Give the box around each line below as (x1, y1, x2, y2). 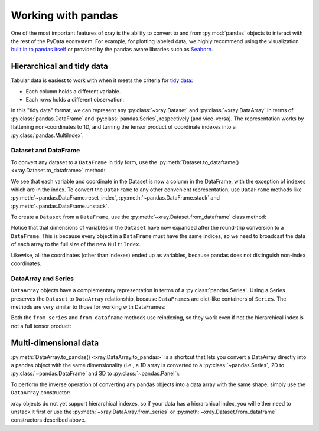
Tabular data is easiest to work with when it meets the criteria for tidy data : (11, 77, 193, 84)
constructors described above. (11, 416, 86, 423)
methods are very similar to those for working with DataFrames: (11, 303, 166, 310)
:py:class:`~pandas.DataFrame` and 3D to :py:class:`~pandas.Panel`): (11, 370, 180, 377)
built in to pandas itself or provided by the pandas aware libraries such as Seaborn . (11, 46, 213, 53)
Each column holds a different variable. (25, 87, 121, 94)
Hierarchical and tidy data (11, 61, 109, 71)
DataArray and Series (11, 275, 74, 283)
